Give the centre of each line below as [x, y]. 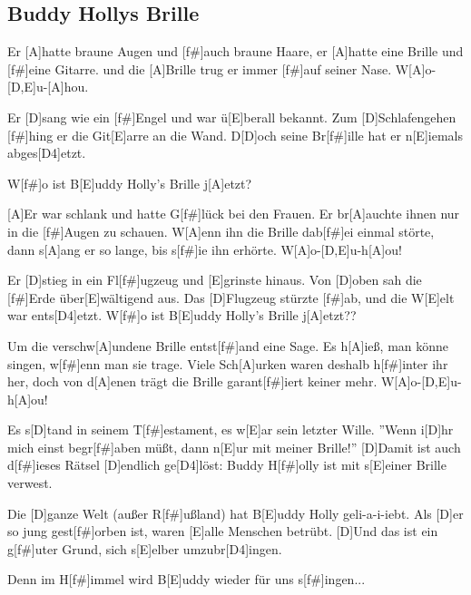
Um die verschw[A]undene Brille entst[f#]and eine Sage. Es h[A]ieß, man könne [228, 345]
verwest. [30, 483]
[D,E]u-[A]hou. [48, 87]
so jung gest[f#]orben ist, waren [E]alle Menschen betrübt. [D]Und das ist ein [223, 531]
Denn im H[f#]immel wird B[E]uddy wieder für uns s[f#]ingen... [186, 579]
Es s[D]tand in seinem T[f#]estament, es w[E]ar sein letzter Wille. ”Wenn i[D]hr [231, 429]
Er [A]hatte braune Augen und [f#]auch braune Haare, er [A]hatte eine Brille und [235, 51]
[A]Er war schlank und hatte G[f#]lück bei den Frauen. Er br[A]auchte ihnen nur [234, 214]
